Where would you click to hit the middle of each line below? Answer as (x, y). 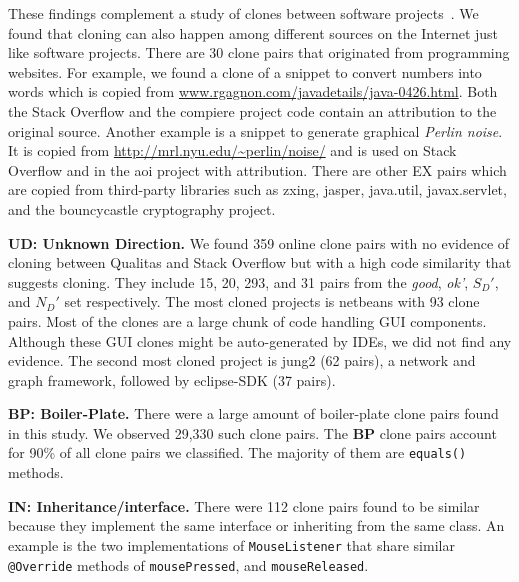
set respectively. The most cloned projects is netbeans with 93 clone (272, 301)
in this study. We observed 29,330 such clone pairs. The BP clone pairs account (252, 432)
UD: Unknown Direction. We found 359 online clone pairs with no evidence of (259, 242)
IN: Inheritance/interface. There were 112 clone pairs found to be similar (244, 505)
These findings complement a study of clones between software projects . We (243, 13)
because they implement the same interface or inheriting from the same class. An (256, 525)
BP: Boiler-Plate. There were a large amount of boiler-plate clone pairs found (253, 413)
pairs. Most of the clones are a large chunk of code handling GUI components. (247, 320)
